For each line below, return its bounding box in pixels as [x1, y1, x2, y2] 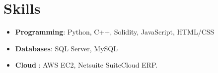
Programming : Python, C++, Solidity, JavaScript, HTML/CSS [15, 27, 215, 37]
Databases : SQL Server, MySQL [15, 43, 118, 53]
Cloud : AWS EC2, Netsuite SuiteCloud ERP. [15, 60, 158, 70]
